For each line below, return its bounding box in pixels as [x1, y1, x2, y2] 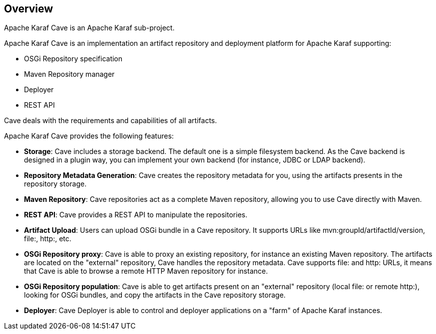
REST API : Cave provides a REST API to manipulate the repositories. [24, 210, 248, 219]
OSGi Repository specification [24, 54, 123, 63]
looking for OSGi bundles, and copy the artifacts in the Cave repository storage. [24, 291, 286, 300]
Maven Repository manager [24, 70, 115, 79]
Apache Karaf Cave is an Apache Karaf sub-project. [4, 23, 175, 32]
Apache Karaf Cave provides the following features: [4, 132, 174, 141]
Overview [4, 2, 53, 15]
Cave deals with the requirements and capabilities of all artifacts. [4, 116, 217, 125]
